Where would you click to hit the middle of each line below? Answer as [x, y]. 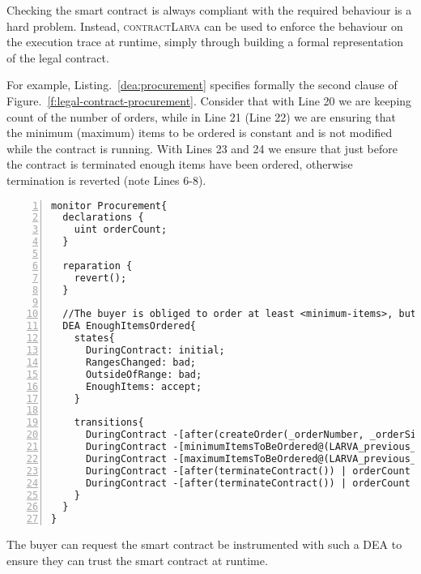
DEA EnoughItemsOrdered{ [129, 326]
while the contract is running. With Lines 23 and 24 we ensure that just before [202, 148]
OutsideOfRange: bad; [144, 374]
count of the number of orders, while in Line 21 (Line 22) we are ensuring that [202, 116]
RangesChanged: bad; [140, 362]
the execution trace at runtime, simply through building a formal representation [205, 42]
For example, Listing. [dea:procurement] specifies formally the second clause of [202, 85]
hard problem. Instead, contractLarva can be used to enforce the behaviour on [205, 26]
